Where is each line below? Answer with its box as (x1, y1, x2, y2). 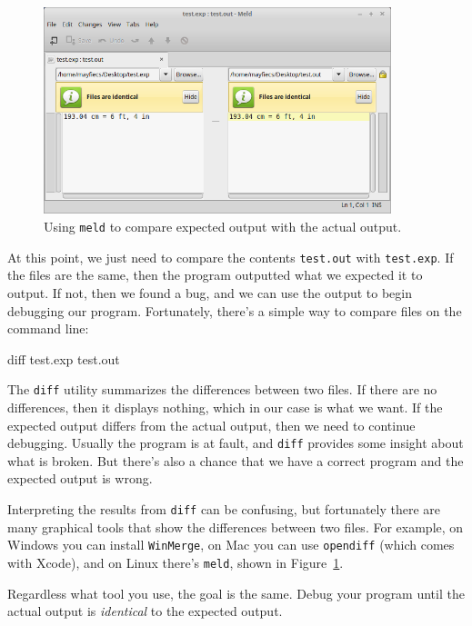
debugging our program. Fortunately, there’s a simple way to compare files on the (7, 301, 462, 320)
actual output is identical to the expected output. (7, 601, 283, 621)
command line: (7, 319, 89, 338)
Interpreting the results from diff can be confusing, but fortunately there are (7, 500, 441, 519)
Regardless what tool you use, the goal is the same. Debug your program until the (7, 583, 465, 602)
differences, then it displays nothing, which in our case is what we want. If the (7, 397, 443, 416)
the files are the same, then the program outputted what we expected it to (7, 265, 423, 284)
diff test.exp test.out (7, 349, 120, 368)
